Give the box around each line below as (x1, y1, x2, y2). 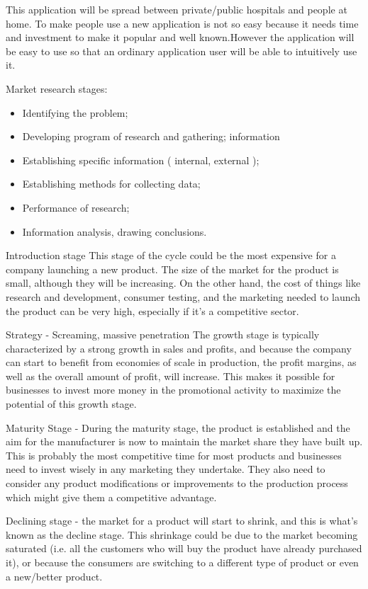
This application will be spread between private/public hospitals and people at (6, 2, 347, 16)
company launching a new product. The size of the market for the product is (6, 261, 339, 276)
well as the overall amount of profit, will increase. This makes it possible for (6, 368, 335, 383)
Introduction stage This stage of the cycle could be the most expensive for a (6, 248, 336, 263)
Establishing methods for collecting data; (22, 176, 201, 191)
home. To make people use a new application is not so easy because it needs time (6, 16, 359, 30)
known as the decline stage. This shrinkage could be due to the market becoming (6, 527, 358, 542)
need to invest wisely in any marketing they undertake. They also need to (6, 462, 325, 476)
